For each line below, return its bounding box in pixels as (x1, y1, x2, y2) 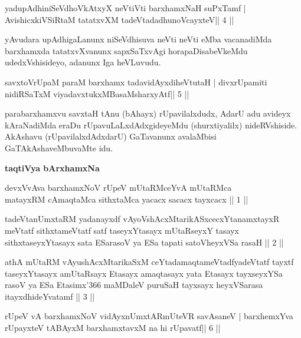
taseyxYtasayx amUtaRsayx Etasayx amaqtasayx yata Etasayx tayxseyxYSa (5, 267, 283, 279)
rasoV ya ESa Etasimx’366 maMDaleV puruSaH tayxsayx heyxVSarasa (5, 279, 263, 291)
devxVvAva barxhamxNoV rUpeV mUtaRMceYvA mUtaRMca (5, 181, 232, 194)
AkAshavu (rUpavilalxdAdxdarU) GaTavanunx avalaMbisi (5, 130, 217, 143)
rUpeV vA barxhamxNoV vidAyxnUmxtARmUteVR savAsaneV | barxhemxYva (5, 310, 293, 322)
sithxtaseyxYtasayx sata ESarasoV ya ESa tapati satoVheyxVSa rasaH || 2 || (5, 236, 284, 248)
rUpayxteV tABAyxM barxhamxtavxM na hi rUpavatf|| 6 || (5, 322, 221, 334)
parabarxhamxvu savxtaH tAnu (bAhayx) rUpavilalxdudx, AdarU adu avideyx (5, 107, 291, 120)
